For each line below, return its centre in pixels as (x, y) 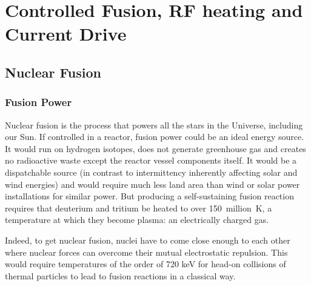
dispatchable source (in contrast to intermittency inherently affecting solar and (151, 172)
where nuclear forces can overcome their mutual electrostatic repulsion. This (146, 252)
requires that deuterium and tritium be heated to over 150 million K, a (139, 208)
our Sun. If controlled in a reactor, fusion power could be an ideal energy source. (155, 137)
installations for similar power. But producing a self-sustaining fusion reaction (149, 196)
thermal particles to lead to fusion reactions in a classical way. (120, 275)
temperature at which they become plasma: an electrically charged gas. (137, 220)
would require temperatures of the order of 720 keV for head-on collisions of (145, 264)
